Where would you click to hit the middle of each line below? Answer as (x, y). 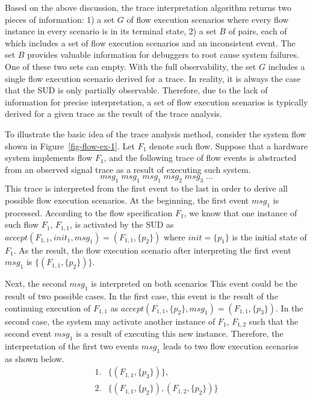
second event (28, 333)
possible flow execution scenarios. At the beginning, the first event (127, 200)
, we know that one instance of (240, 212)
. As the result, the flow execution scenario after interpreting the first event (152, 250)
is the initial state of (269, 236)
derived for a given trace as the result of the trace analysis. (113, 114)
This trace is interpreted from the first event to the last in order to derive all (146, 188)
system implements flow (49, 158)
